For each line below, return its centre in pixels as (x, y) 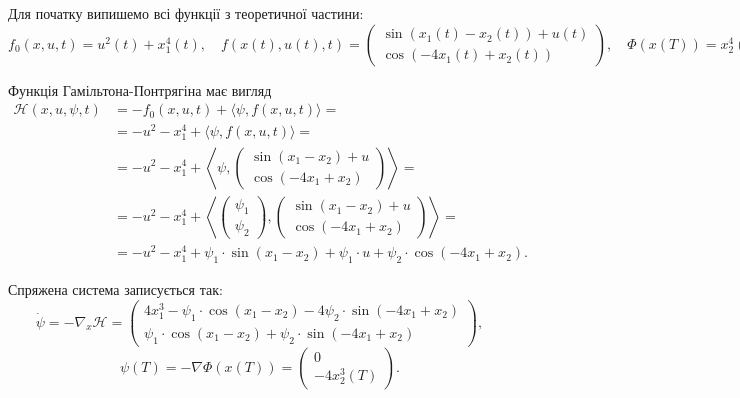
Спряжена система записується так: (115, 289)
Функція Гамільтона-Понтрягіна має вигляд (140, 89)
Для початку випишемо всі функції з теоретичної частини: (186, 13)
